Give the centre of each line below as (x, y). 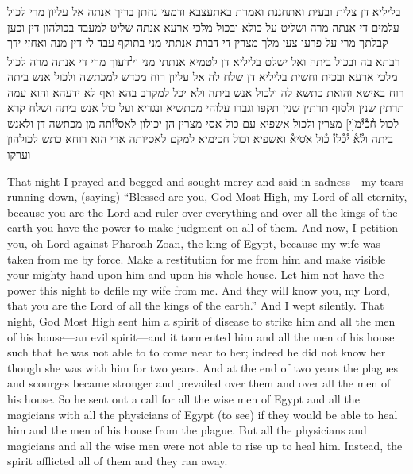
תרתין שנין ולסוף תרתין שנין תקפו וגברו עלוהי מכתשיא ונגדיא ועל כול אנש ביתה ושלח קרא (206, 108)
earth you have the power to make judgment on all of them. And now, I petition (203, 227)
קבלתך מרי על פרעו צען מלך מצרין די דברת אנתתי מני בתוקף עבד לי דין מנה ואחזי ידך (198, 42)
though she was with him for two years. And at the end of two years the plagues (203, 367)
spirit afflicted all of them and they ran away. (118, 461)
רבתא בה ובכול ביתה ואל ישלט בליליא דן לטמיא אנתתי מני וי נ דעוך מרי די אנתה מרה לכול (204, 60)
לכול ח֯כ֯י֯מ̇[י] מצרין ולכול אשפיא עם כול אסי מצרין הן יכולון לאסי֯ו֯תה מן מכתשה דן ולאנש (203, 123)
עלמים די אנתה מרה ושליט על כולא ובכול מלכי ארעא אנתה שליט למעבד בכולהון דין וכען (203, 27)
